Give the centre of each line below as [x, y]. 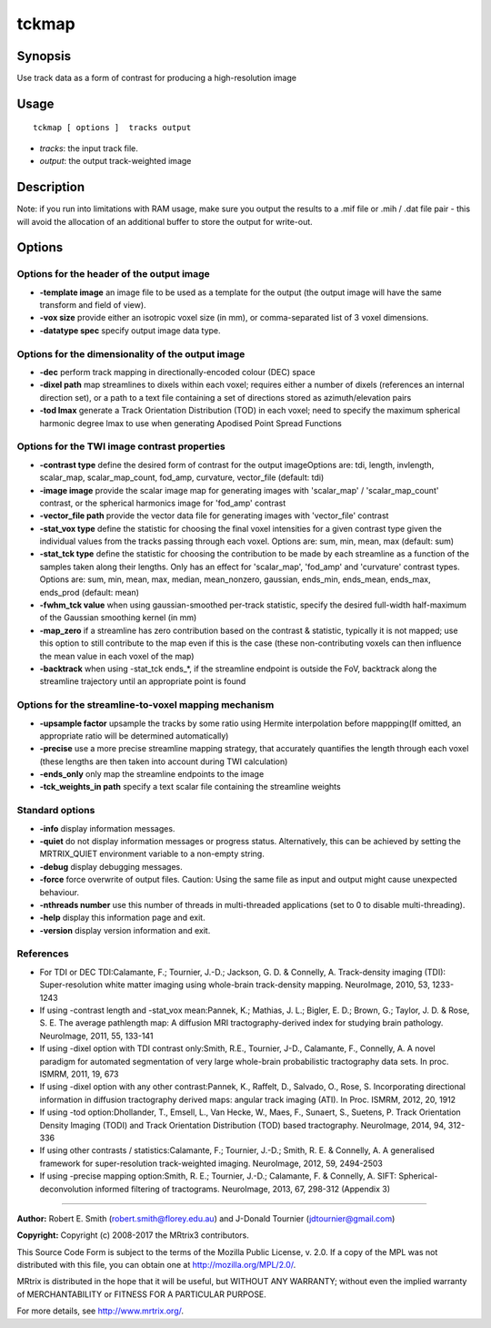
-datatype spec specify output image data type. [130, 330]
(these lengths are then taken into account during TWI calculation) [164, 761]
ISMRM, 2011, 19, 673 [79, 1074]
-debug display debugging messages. [111, 866]
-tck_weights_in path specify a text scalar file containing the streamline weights [190, 787]
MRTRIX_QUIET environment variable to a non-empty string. [152, 854]
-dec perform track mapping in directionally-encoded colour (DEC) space [177, 373]
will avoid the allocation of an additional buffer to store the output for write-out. [165, 221]
